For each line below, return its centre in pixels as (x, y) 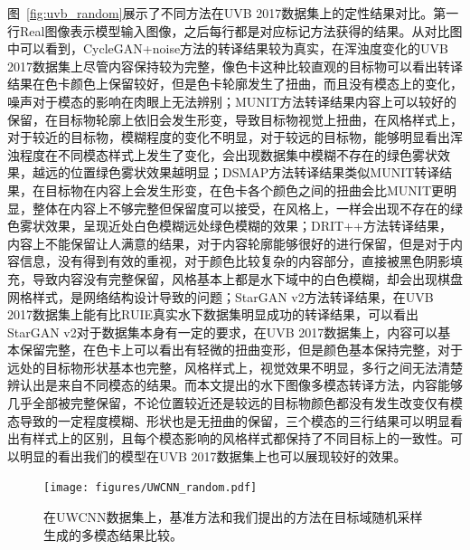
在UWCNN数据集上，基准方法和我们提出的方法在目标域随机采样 (233, 517)
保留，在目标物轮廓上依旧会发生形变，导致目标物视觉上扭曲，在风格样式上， (235, 119)
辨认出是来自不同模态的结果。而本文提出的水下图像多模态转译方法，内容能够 (235, 385)
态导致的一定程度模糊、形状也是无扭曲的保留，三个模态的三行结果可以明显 (229, 420)
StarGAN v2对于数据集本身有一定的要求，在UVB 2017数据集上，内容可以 (223, 332)
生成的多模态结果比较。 (113, 534)
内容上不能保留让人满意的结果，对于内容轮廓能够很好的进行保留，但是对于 (229, 243)
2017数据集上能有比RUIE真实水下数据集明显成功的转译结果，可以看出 (213, 314)
